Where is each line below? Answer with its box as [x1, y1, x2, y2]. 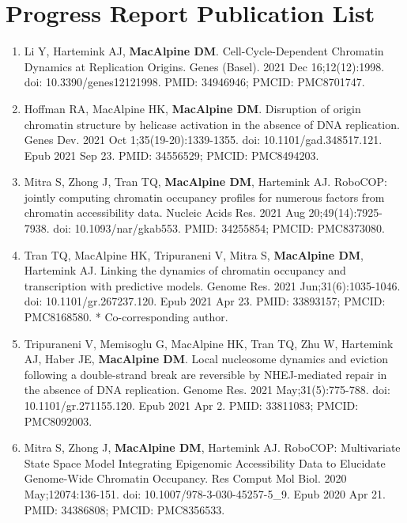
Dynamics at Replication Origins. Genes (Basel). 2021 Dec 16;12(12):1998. [24, 58, 385, 74]
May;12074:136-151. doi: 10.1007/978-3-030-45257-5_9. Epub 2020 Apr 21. [24, 485, 386, 502]
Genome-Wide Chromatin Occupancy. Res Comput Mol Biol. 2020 [24, 470, 347, 487]
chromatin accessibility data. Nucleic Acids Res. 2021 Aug [24, 204, 305, 221]
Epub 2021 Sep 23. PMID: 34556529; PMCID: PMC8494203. [24, 146, 319, 163]
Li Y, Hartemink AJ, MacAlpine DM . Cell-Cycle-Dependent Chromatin [24, 43, 384, 59]
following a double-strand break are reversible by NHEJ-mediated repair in [24, 366, 387, 382]
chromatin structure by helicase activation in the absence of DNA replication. [24, 116, 400, 132]
